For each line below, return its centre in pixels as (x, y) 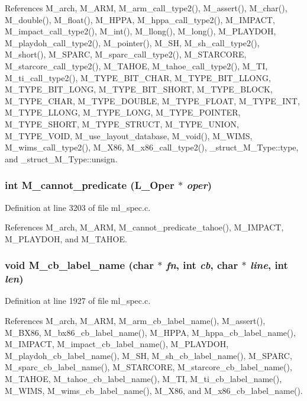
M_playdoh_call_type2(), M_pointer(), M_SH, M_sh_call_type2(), (132, 42)
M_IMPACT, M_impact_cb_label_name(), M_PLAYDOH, (117, 344)
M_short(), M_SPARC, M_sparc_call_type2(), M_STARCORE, (126, 54)
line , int (269, 265)
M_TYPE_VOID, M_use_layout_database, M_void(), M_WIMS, (129, 135)
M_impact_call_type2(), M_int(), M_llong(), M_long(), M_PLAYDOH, (140, 31)
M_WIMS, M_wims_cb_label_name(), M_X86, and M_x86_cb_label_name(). (154, 390)
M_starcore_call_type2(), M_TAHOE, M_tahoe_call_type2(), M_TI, (136, 65)
